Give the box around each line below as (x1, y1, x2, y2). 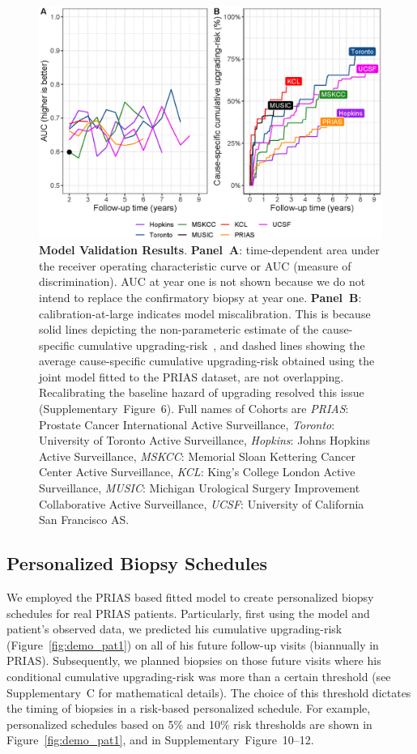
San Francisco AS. (39, 511, 130, 528)
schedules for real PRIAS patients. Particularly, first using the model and (6, 604, 370, 621)
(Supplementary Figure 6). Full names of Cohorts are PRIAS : (39, 400, 349, 417)
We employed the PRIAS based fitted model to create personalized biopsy (6, 589, 374, 606)
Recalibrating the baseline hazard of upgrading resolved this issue (39, 384, 364, 401)
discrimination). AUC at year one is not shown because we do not (39, 273, 366, 290)
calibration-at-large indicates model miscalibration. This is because (39, 305, 371, 322)
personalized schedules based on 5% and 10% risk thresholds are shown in (6, 715, 372, 732)
